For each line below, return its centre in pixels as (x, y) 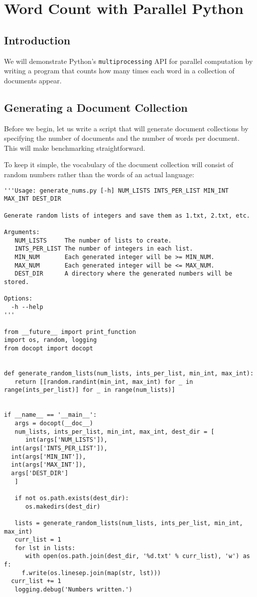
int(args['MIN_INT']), (49, 456)
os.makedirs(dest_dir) (63, 506)
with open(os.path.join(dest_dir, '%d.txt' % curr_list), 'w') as (137, 556)
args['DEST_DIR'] (40, 473)
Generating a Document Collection (96, 107)
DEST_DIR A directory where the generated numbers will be (124, 274)
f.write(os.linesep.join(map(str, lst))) (91, 573)
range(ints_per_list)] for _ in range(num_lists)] (90, 390)
